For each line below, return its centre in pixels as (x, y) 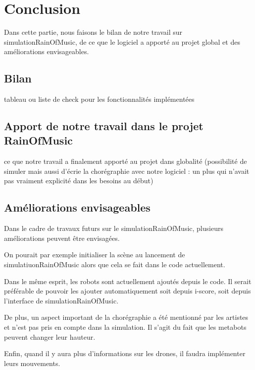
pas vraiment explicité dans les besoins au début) (79, 181)
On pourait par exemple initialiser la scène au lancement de (95, 255)
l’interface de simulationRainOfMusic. (61, 300)
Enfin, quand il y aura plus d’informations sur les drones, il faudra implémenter (125, 353)
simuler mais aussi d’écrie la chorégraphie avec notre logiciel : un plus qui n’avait (127, 171)
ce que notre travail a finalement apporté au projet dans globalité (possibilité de (126, 161)
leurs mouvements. (32, 363)
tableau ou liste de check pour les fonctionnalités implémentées (99, 99)
